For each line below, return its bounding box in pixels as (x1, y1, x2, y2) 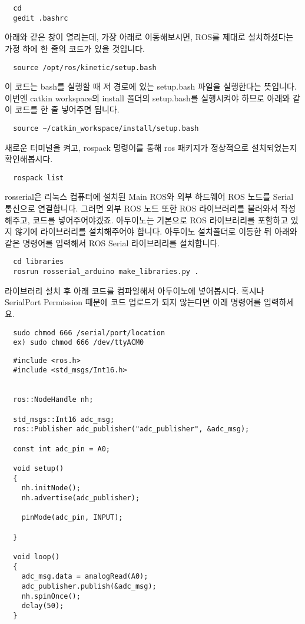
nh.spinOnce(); (21, 592, 81, 600)
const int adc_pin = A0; (13, 444, 110, 453)
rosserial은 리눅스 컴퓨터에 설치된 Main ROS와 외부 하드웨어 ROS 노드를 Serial (5, 190, 294, 203)
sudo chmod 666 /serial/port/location (13, 328, 165, 337)
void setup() (13, 464, 64, 473)
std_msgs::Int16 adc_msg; (13, 415, 115, 424)
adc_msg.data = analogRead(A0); (21, 572, 148, 581)
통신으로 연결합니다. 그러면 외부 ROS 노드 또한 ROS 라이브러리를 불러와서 (5, 202, 278, 214)
